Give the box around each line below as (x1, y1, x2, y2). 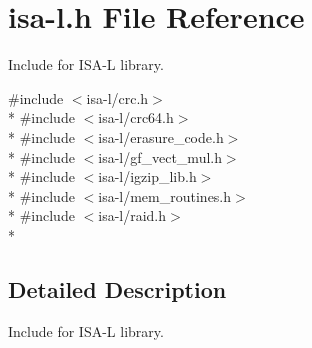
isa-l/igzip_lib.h (98, 166, 197, 187)
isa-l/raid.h (98, 205, 167, 226)
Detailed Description (8, 273, 227, 304)
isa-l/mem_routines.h (98, 185, 232, 206)
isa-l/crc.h (86, 87, 149, 108)
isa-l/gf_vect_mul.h (98, 146, 222, 167)
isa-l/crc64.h (98, 107, 174, 128)
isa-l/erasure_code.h (98, 126, 224, 147)
